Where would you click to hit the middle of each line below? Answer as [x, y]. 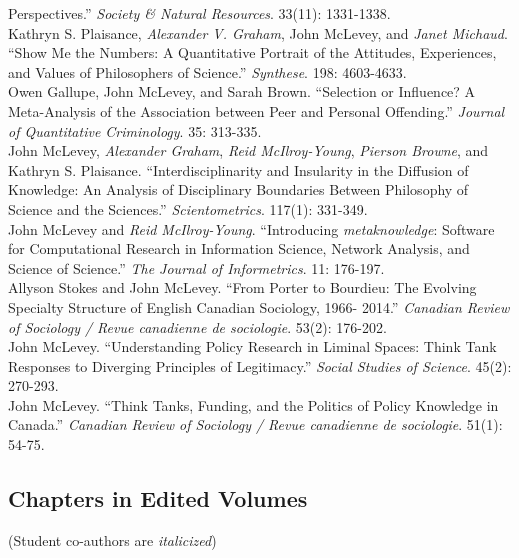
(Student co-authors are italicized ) [112, 539]
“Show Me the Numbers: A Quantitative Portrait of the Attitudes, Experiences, [252, 52]
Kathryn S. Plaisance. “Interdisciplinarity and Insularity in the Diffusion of [238, 169]
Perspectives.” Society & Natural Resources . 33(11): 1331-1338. [199, 13]
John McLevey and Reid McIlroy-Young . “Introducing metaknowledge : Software [251, 228]
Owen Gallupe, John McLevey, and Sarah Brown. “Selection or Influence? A [242, 91]
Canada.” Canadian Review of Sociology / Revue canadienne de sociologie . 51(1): [255, 424]
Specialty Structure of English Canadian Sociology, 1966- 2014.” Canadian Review [259, 306]
